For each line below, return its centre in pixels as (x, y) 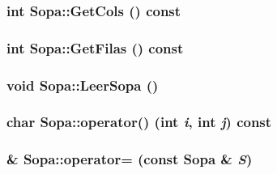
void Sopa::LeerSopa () (83, 85)
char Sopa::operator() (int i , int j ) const (139, 122)
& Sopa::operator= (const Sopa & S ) (130, 159)
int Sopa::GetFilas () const (95, 47)
